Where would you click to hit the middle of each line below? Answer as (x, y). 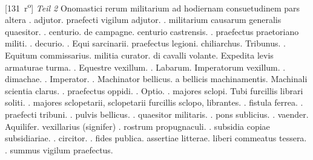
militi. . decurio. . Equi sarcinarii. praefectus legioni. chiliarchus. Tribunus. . (145, 43)
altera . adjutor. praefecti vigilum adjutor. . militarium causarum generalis (143, 20)
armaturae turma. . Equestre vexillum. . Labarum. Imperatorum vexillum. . (145, 67)
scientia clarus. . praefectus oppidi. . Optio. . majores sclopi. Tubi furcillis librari (154, 90)
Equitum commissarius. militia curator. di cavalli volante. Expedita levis (139, 55)
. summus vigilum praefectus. (59, 149)
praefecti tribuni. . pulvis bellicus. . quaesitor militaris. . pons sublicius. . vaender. (157, 114)
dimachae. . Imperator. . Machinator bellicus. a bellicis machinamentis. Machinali (156, 79)
